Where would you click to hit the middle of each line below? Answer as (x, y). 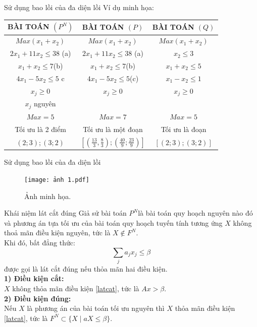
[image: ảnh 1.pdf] (57, 180)
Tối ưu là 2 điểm (40, 129)
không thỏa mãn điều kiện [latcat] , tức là (76, 288)
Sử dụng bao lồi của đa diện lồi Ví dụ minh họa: (79, 7)
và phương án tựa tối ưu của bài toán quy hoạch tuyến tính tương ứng (113, 222)
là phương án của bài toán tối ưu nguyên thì (96, 308)
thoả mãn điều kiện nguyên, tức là (57, 233)
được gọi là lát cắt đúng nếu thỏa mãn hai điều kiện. (86, 268)
